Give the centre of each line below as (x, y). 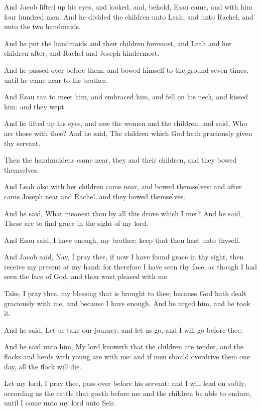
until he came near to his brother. (56, 80)
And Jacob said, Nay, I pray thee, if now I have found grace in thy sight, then (124, 257)
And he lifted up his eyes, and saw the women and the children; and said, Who (126, 123)
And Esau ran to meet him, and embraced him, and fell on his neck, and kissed (126, 97)
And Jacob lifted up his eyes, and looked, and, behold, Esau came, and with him (128, 7)
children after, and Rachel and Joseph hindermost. (82, 53)
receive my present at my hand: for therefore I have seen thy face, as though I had (130, 266)
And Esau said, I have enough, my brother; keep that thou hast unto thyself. (122, 240)
